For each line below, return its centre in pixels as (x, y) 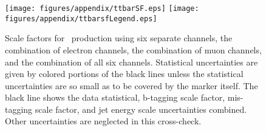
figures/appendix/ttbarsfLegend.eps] (81, 18)
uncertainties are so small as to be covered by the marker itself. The (131, 85)
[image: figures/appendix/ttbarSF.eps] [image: (102, 8)
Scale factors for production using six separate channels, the (119, 38)
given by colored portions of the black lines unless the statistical (124, 74)
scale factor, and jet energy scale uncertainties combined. (141, 109)
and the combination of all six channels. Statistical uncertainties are (131, 62)
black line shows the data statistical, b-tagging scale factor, (115, 97)
